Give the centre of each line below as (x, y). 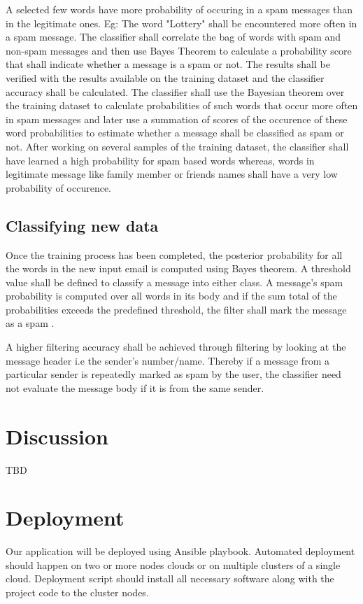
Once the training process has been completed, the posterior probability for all (174, 254)
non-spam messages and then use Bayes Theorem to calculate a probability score (179, 50)
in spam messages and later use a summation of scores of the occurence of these (177, 119)
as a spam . (30, 323)
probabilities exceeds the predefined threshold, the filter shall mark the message (176, 309)
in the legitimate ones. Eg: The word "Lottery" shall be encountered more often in (181, 23)
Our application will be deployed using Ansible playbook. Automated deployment (180, 551)
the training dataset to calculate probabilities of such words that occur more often (182, 105)
